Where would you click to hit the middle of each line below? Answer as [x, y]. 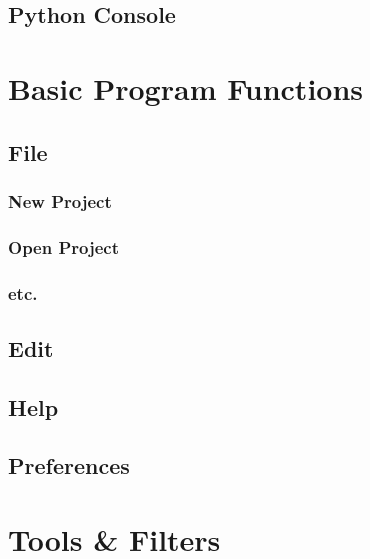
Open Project [64, 246]
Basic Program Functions [186, 87]
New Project [60, 200]
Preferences [69, 465]
